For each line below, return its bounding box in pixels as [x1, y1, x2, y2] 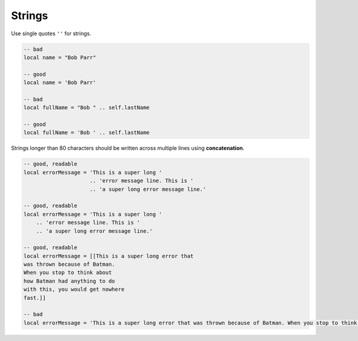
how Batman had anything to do [23, 278, 116, 284]
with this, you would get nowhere [23, 286, 125, 293]
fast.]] [23, 294, 46, 301]
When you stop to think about [23, 269, 112, 276]
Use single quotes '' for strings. [11, 30, 92, 37]
